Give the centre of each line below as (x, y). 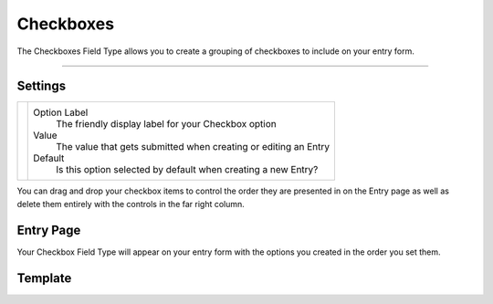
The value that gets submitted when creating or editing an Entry (193, 147)
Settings (42, 86)
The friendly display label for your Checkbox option (167, 124)
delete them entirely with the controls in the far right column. (131, 204)
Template (44, 278)
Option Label (61, 112)
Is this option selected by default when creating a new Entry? (187, 170)
